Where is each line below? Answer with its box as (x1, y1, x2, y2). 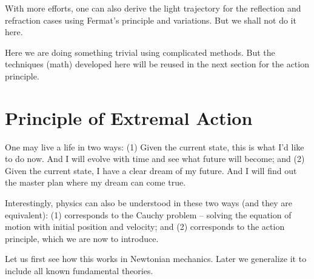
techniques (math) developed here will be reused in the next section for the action (5, 58, 309, 70)
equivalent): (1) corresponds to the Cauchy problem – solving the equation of (5, 208, 292, 221)
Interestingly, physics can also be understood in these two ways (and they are (5, 197, 292, 209)
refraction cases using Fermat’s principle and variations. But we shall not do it (5, 13, 296, 26)
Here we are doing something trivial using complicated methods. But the (5, 45, 275, 58)
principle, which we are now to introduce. (5, 232, 159, 244)
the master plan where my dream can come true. (5, 176, 186, 189)
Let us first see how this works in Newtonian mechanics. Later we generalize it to (5, 252, 307, 265)
